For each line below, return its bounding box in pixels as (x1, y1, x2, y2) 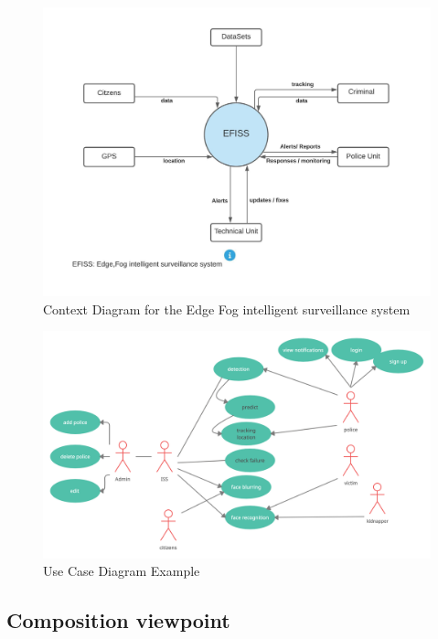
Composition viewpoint (6, 606, 230, 634)
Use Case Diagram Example (43, 561, 200, 580)
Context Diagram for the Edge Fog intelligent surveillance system (43, 299, 411, 318)
